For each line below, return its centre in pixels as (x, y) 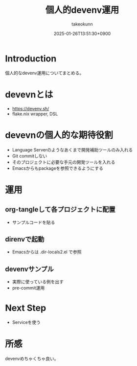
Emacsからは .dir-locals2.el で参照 (47, 252)
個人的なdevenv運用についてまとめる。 (45, 73)
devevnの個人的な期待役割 (59, 135)
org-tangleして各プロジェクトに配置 (60, 210)
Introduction (31, 58)
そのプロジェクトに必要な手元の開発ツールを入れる (64, 162)
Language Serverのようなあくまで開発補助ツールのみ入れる (72, 150)
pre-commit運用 (28, 288)
